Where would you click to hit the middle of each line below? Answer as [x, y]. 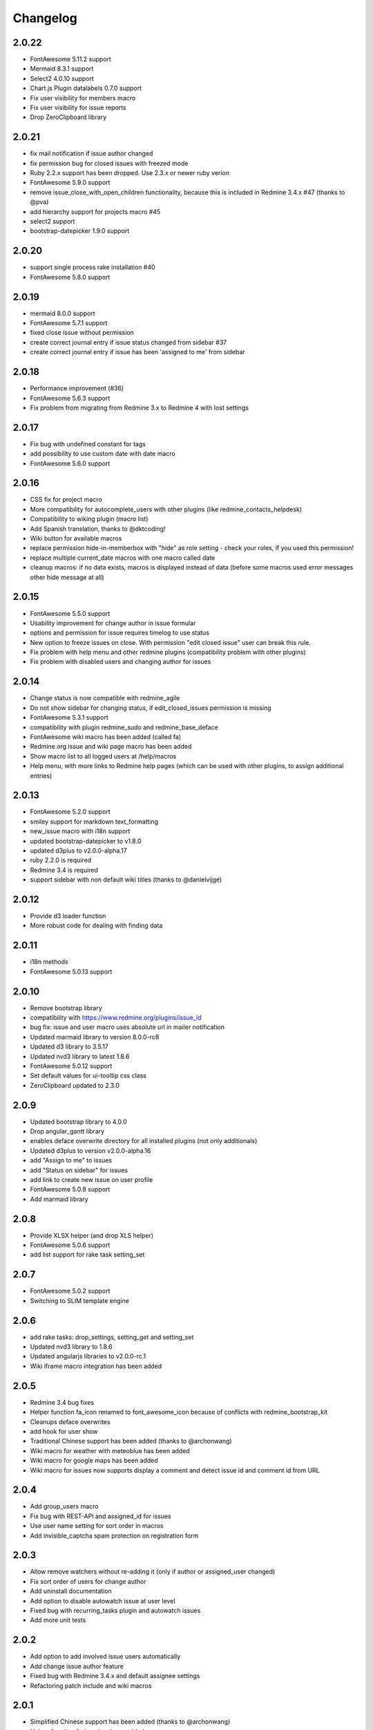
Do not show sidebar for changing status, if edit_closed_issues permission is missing [151, 708]
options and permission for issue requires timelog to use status [120, 632]
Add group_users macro [64, 1506]
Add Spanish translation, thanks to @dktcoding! [98, 529]
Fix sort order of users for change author [88, 1581]
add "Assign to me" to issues [71, 1160]
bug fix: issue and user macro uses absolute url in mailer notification [127, 1027]
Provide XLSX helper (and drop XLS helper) [92, 1235]
